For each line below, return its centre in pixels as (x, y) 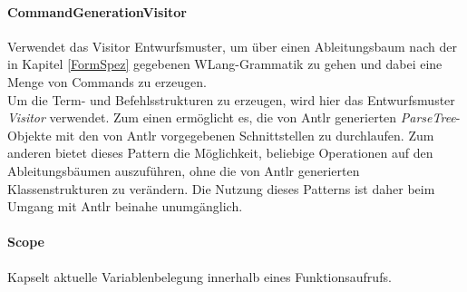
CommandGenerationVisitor (97, 11)
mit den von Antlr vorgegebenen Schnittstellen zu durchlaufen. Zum (245, 135)
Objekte (29, 135)
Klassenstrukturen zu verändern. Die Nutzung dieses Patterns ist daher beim (221, 188)
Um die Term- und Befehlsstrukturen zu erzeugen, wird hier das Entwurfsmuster (231, 99)
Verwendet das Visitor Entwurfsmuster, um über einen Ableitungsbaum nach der (232, 46)
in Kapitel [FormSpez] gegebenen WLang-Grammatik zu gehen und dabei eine (225, 64)
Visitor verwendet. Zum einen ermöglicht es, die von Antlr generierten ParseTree (232, 117)
